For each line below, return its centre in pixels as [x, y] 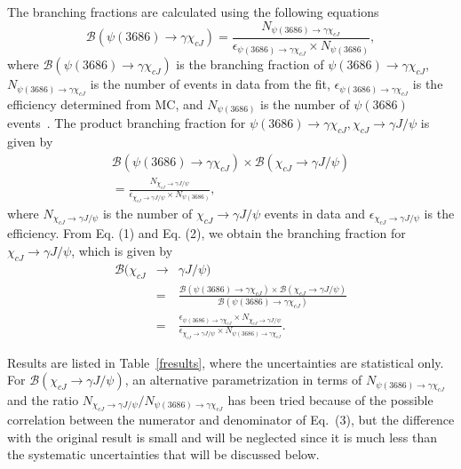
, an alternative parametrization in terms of [243, 380]
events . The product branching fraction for [127, 123]
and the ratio [43, 399]
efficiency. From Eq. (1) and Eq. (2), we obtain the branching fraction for [207, 233]
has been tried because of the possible [330, 399]
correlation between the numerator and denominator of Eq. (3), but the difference [231, 419]
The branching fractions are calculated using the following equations [193, 12]
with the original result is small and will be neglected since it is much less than [222, 437]
